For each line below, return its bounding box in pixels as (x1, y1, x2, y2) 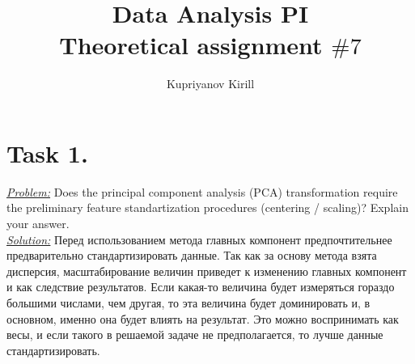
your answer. (6, 215, 70, 232)
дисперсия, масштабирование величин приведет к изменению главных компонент (6, 262, 407, 279)
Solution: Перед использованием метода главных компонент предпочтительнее (6, 231, 392, 248)
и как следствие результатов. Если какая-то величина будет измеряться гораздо (6, 278, 395, 295)
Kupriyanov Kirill (166, 75, 255, 92)
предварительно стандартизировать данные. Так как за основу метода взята (6, 247, 377, 264)
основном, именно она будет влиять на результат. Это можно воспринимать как (6, 310, 399, 327)
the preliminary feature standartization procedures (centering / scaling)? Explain (6, 199, 409, 216)
